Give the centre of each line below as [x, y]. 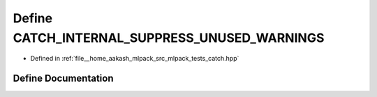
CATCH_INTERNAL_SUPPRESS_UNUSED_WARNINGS [169, 38]
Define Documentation [63, 79]
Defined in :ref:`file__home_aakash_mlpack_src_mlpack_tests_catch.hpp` [135, 59]
